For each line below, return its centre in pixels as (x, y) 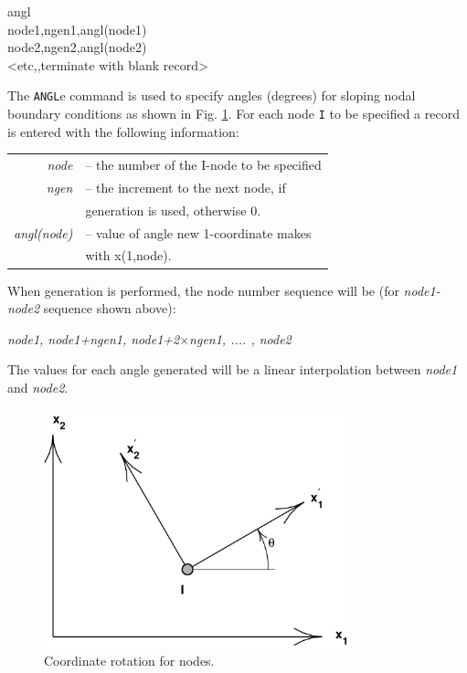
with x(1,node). (128, 255)
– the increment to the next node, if (186, 187)
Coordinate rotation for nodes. (129, 660)
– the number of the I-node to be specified (203, 165)
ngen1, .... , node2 (240, 338)
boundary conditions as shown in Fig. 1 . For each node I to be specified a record (233, 114)
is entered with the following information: (123, 131)
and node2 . (38, 387)
